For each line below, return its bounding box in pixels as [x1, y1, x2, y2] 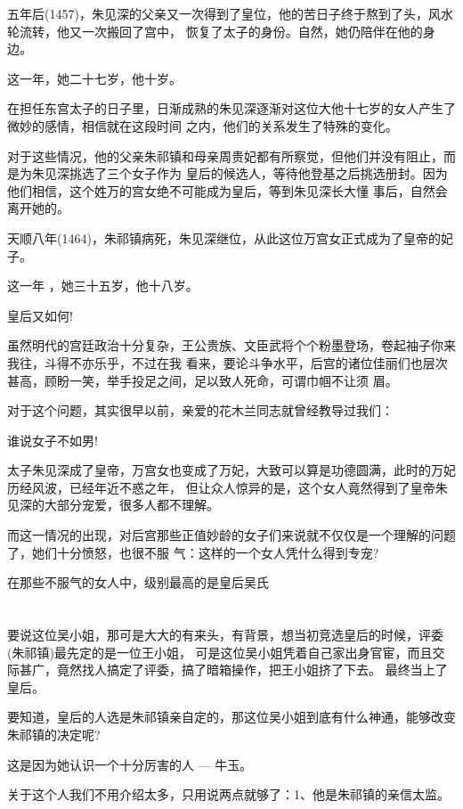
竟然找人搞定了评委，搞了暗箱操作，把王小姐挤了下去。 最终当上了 [56, 660, 448, 679]
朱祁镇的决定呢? [7, 725, 101, 743]
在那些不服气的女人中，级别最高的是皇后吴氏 [7, 573, 269, 592]
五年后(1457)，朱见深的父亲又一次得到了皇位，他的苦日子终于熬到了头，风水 [7, 4, 453, 22]
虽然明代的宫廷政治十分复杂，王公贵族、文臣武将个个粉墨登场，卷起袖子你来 [7, 336, 456, 355]
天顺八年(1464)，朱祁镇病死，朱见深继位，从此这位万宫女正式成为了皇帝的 [7, 228, 441, 247]
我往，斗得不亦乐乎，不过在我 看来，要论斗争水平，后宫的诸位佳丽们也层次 [7, 353, 448, 372]
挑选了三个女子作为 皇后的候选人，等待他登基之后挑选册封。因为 [69, 164, 448, 183]
